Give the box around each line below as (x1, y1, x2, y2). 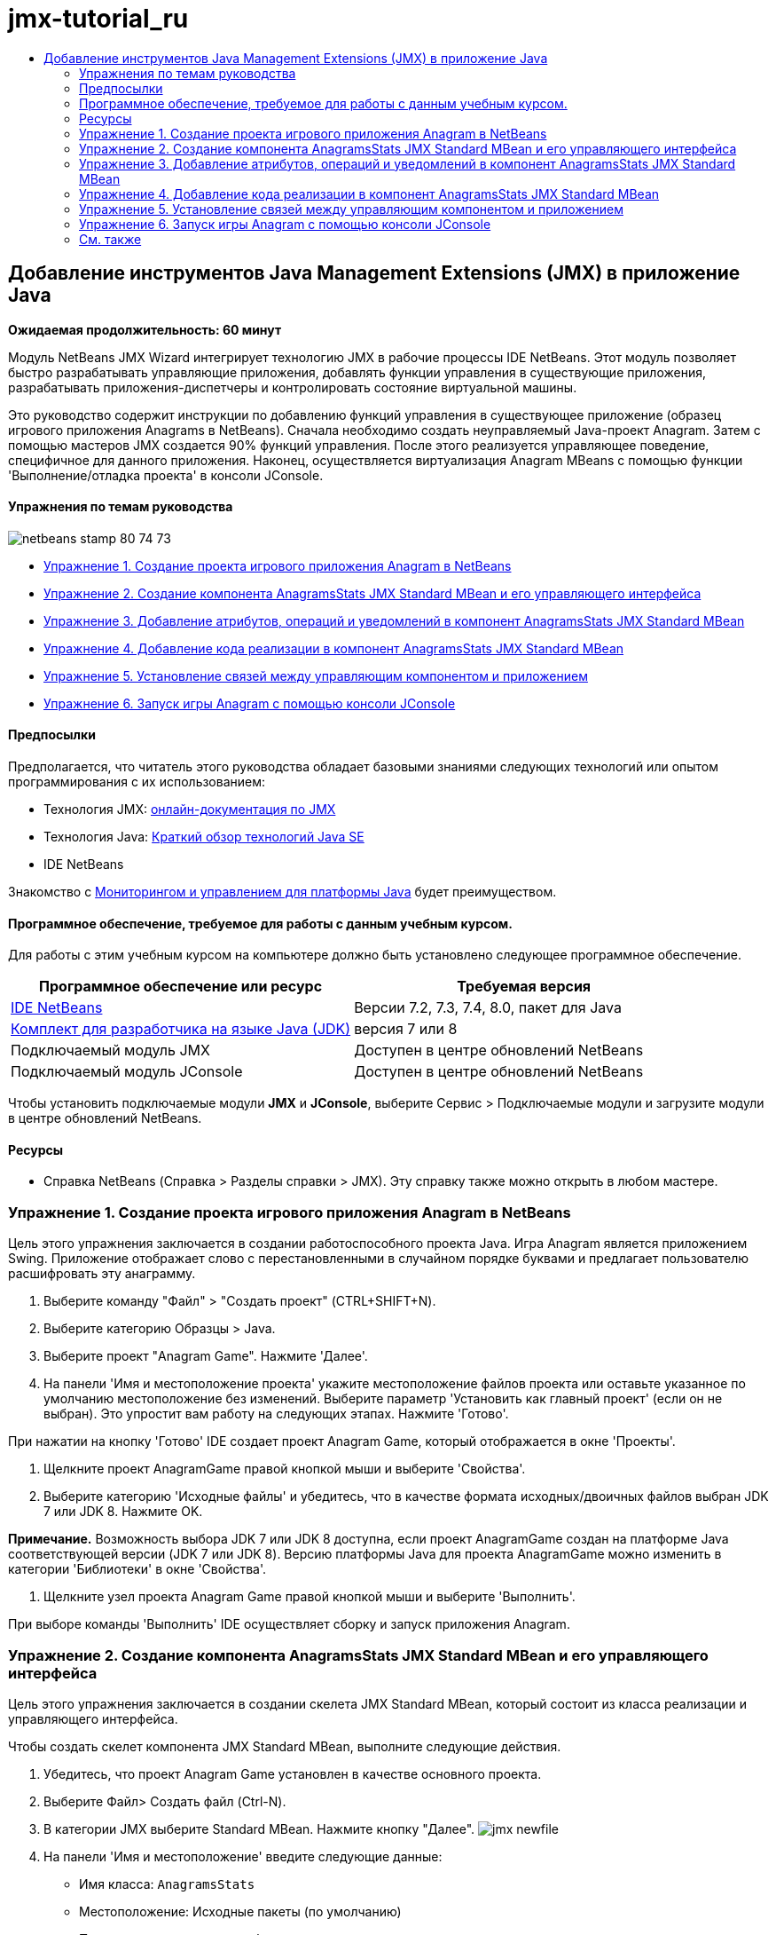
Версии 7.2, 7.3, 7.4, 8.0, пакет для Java (354, 999, 622, 1017)
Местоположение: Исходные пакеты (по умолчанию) (79, 1903, 402, 1919)
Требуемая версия (457, 977, 592, 996)
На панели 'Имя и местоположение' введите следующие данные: (43, 1848, 443, 1864)
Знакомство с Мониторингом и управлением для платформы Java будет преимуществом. (8, 884, 557, 900)
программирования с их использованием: (8, 774, 266, 790)
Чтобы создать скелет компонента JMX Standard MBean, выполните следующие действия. (8, 1738, 561, 1754)
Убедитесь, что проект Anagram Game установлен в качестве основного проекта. (43, 1765, 542, 1781)
